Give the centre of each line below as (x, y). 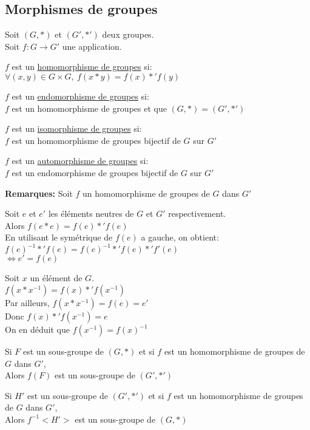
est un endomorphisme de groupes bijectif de (95, 172)
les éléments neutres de (91, 213)
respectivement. (197, 213)
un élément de (56, 278)
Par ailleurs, (27, 303)
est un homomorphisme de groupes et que (89, 108)
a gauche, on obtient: (180, 237)
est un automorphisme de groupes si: (80, 161)
